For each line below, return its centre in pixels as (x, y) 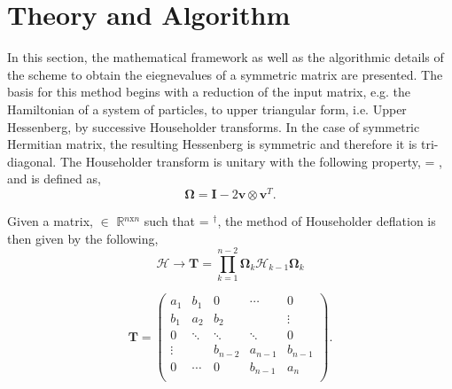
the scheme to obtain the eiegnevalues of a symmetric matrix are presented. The (225, 74)
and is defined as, (54, 179)
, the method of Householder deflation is (327, 220)
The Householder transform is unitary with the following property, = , (251, 161)
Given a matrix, (50, 220)
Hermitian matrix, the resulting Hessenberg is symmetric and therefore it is (212, 144)
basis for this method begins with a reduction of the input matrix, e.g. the (209, 92)
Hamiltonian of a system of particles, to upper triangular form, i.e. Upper (207, 109)
